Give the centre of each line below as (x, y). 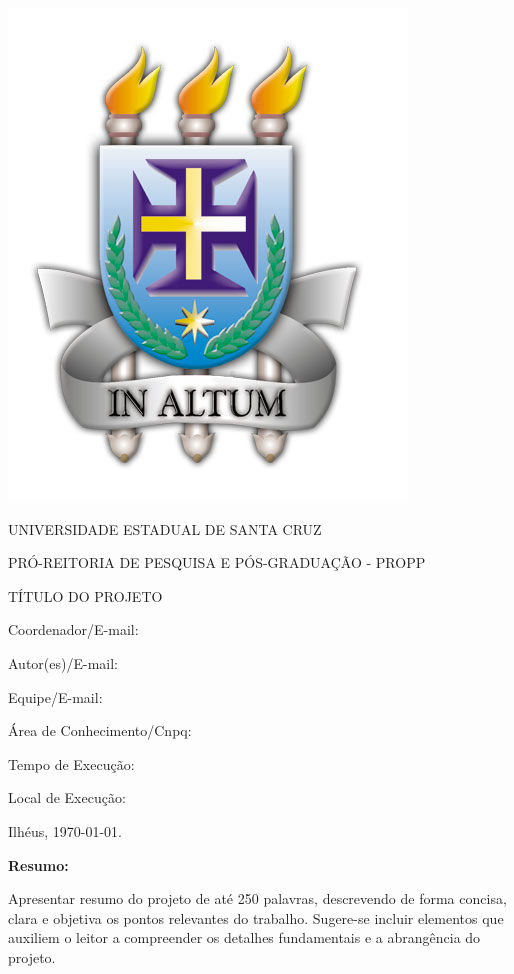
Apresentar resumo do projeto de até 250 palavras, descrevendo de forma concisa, (257, 898)
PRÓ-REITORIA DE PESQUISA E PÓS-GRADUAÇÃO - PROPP (217, 562)
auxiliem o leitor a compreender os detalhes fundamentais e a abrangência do (244, 937)
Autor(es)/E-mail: (63, 662)
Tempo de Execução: (71, 763)
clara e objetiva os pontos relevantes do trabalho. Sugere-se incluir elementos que (256, 917)
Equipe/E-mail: (55, 696)
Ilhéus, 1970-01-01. (65, 830)
